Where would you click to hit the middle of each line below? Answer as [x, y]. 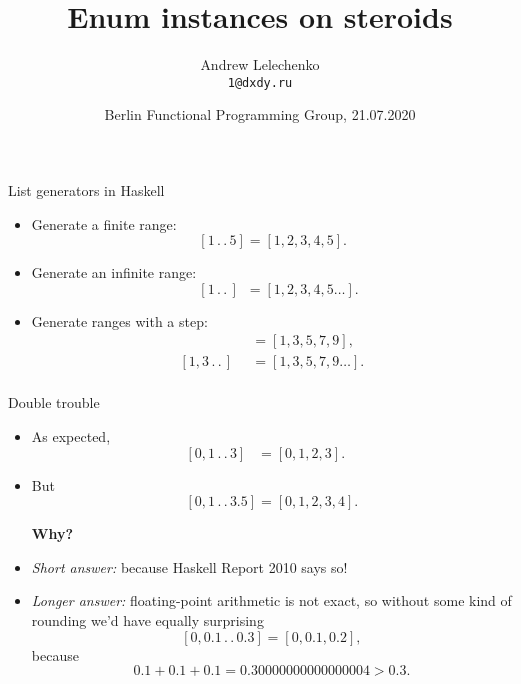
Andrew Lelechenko [260, 64]
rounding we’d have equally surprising [147, 620]
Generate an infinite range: [114, 272]
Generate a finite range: [104, 223]
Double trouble [54, 402]
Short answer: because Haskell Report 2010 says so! [189, 566]
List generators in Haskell [86, 189]
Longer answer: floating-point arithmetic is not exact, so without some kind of [271, 600]
